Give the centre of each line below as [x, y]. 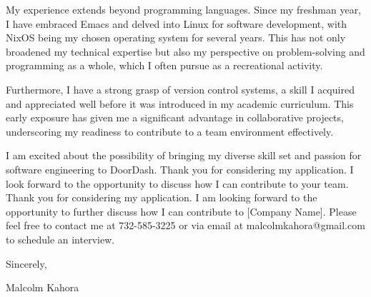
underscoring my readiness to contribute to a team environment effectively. [170, 131]
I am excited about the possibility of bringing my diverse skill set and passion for [184, 155]
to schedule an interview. [60, 239]
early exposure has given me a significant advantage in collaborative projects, [175, 117]
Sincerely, [26, 263]
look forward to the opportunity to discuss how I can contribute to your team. [177, 183]
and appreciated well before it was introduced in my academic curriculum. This [180, 103]
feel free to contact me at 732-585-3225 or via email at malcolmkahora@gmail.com [185, 225]
